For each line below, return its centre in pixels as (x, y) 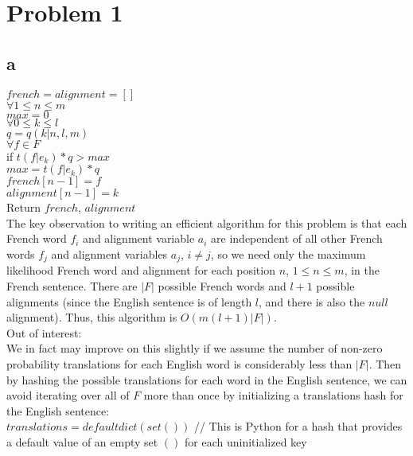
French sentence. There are (72, 286)
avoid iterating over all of (68, 395)
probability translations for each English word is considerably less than (179, 363)
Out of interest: (44, 332)
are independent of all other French (297, 238)
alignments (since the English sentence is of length (129, 301)
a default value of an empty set (82, 441)
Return (24, 207)
